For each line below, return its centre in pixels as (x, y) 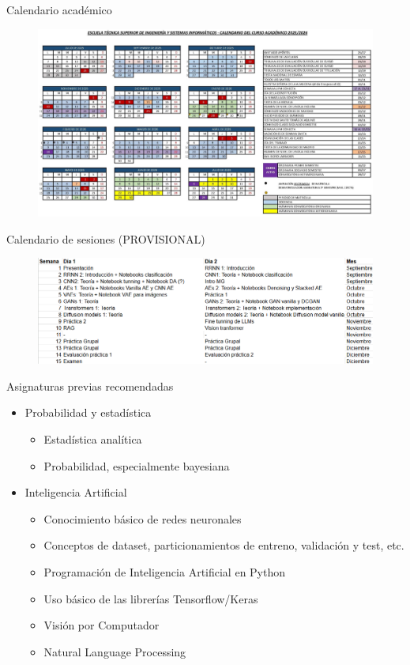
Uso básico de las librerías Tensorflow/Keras (151, 598)
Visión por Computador (102, 625)
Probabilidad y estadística (88, 412)
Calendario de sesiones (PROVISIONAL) (106, 238)
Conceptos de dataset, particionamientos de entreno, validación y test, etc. (224, 545)
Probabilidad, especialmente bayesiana (137, 465)
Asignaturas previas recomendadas (90, 385)
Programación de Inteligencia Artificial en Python (165, 571)
